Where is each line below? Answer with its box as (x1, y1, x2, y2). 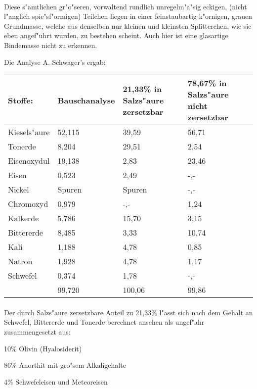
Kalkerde (8, 212, 39, 224)
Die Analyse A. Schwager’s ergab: (4, 56, 106, 67)
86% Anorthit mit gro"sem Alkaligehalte (4, 360, 126, 370)
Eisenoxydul (8, 155, 50, 167)
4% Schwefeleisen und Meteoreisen (4, 376, 108, 387)
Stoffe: (8, 94, 33, 106)
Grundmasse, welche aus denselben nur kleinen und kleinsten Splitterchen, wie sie (4, 20, 252, 31)
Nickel (8, 184, 29, 195)
